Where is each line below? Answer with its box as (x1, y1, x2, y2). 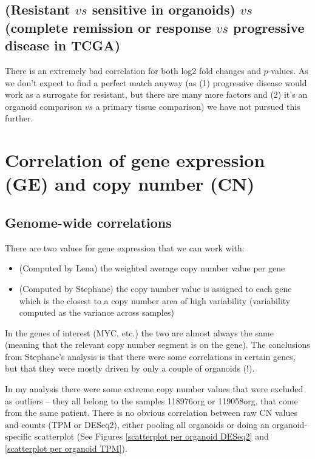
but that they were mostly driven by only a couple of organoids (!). (5, 362, 255, 375)
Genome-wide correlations (5, 212, 172, 231)
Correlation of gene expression (5, 148, 265, 172)
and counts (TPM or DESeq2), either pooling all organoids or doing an (5, 418, 269, 430)
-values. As (268, 64, 308, 76)
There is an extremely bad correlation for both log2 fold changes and (5, 64, 261, 76)
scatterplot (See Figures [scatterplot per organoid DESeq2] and (34, 430, 269, 443)
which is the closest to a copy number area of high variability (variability (19, 294, 291, 307)
